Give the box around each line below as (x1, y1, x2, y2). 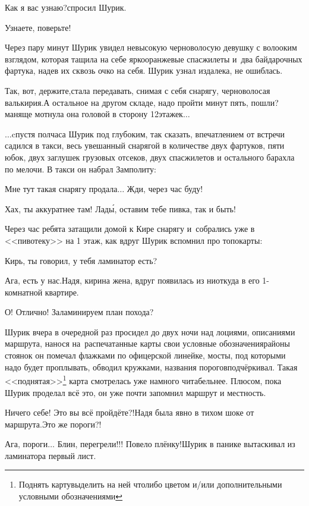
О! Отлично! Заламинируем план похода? (5, 306, 154, 318)
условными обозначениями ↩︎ (18, 490, 123, 502)
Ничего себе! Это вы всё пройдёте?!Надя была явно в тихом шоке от (5, 406, 254, 419)
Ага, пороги (5, 438, 48, 450)
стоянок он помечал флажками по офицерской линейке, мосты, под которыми (5, 349, 286, 362)
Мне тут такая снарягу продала (5, 183, 118, 195)
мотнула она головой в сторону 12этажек (34, 108, 183, 120)
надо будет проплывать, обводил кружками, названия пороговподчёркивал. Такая (5, 360, 298, 373)
